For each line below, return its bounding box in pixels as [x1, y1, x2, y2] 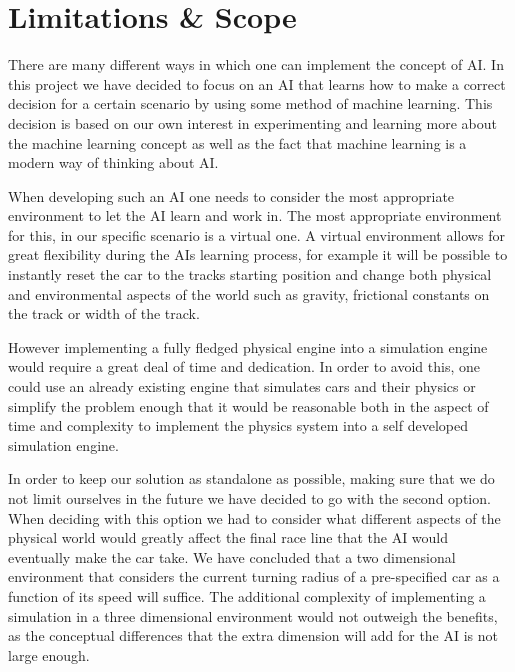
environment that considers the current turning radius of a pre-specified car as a [8, 566, 500, 587]
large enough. [8, 644, 90, 665]
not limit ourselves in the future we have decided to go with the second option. [8, 488, 491, 508]
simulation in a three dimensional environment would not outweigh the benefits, [8, 605, 498, 626]
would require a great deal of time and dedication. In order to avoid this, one [8, 356, 481, 377]
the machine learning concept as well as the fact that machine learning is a [8, 132, 467, 153]
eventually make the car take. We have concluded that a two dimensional [8, 546, 456, 567]
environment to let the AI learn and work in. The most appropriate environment [8, 205, 502, 226]
